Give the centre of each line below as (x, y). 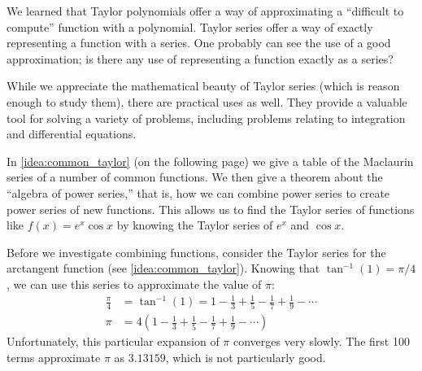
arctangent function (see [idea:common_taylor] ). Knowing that (163, 268)
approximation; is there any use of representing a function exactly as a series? (200, 58)
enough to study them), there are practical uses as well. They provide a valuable (207, 101)
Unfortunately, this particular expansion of (113, 341)
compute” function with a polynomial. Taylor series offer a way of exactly (190, 26)
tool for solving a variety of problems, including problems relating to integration (206, 118)
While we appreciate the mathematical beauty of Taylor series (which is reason (203, 86)
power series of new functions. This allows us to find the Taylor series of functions (211, 209)
